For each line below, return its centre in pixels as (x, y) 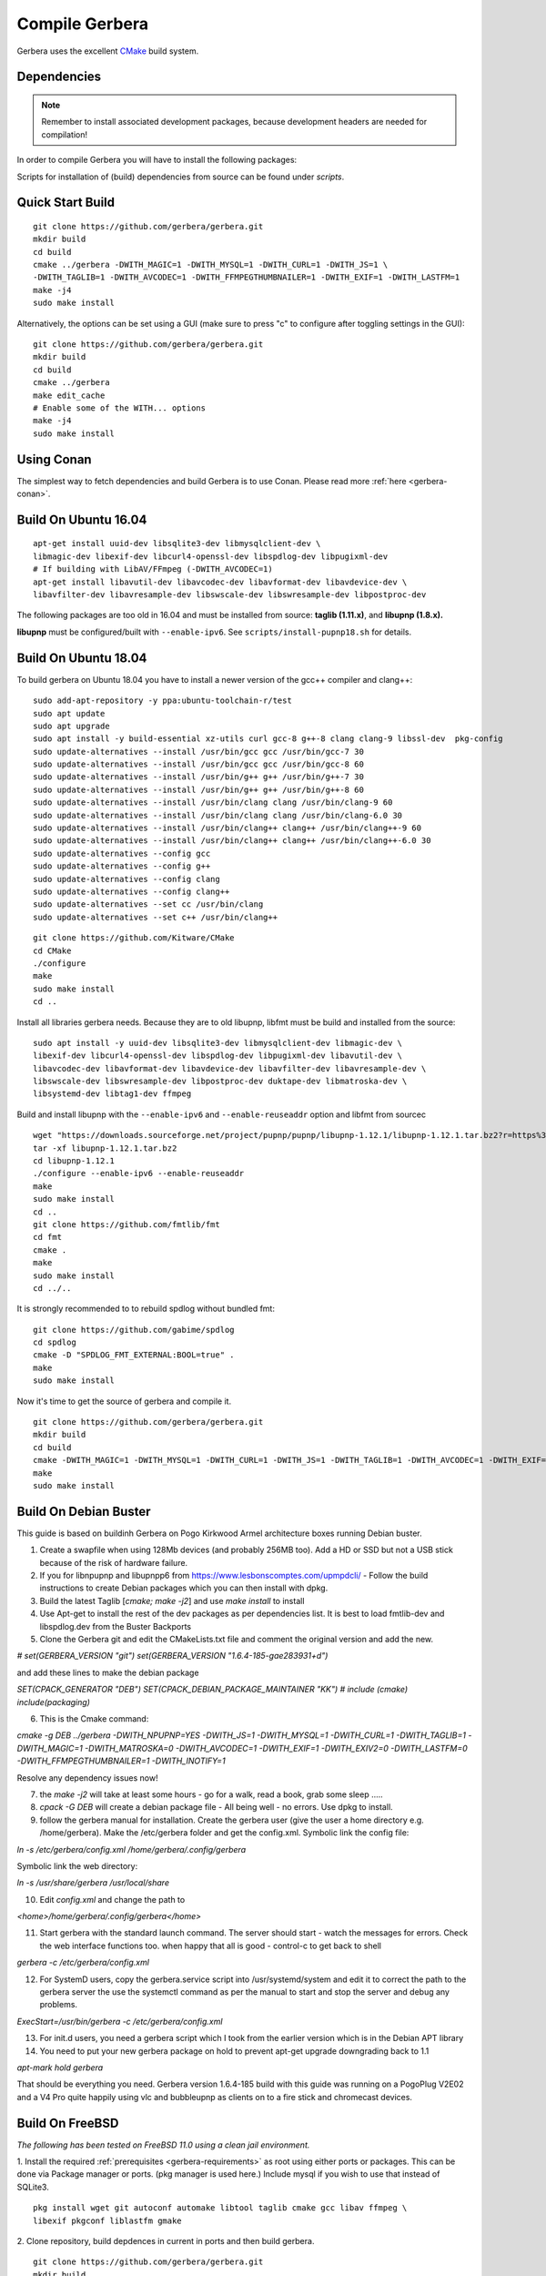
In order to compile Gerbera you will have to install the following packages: (157, 160)
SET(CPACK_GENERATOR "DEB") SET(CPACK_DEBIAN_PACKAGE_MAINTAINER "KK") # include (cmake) (212, 1690)
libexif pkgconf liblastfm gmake (107, 2220)
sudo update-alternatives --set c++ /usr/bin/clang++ (155, 917)
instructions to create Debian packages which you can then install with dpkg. (184, 1588)
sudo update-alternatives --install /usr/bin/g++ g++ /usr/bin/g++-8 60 (198, 789)
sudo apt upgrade (71, 726)
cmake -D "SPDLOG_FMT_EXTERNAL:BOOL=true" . (134, 1355)
